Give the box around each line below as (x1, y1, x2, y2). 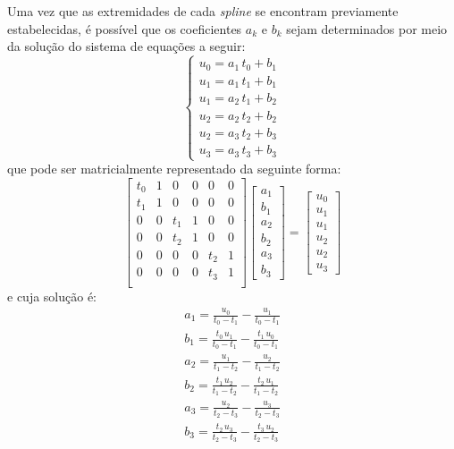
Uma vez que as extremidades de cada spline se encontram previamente (7, 2, 399, 20)
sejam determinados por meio (286, 19, 448, 38)
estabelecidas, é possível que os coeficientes (7, 19, 242, 38)
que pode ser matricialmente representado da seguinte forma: (7, 159, 341, 178)
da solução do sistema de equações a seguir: (7, 37, 246, 55)
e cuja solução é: (7, 286, 97, 305)
